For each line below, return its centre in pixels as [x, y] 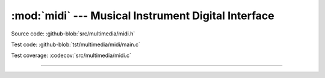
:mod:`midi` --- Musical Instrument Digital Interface [143, 16]
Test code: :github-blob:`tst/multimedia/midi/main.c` [76, 44]
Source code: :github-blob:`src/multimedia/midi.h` [73, 34]
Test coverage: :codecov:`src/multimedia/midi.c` [71, 55]
